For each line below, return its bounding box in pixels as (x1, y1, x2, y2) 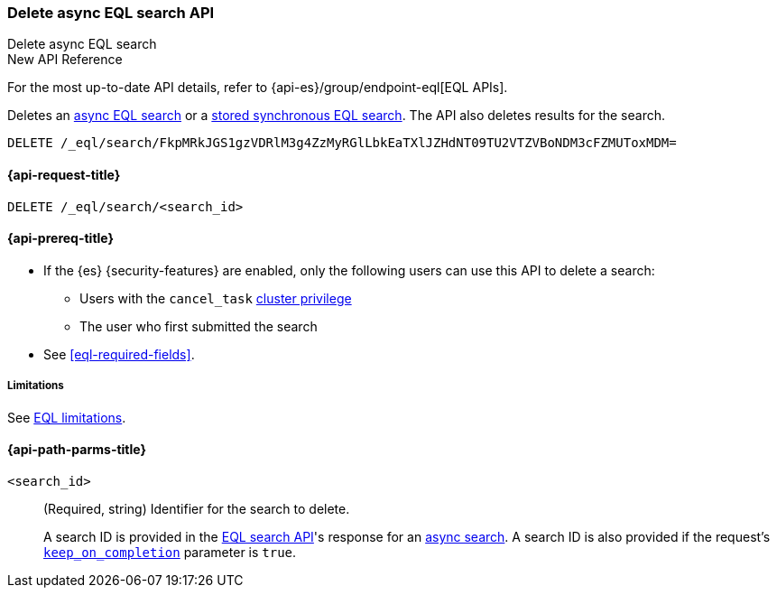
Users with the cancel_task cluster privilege (79, 290, 352, 306)
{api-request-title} (7, 166, 121, 182)
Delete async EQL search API (7, 4, 215, 22)
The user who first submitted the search (79, 318, 318, 334)
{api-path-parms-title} (7, 442, 147, 458)
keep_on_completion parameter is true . (43, 544, 297, 560)
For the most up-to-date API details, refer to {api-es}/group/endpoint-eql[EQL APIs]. (7, 79, 508, 96)
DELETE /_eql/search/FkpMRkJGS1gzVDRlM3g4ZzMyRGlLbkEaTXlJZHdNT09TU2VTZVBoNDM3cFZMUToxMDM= (7, 135, 677, 151)
